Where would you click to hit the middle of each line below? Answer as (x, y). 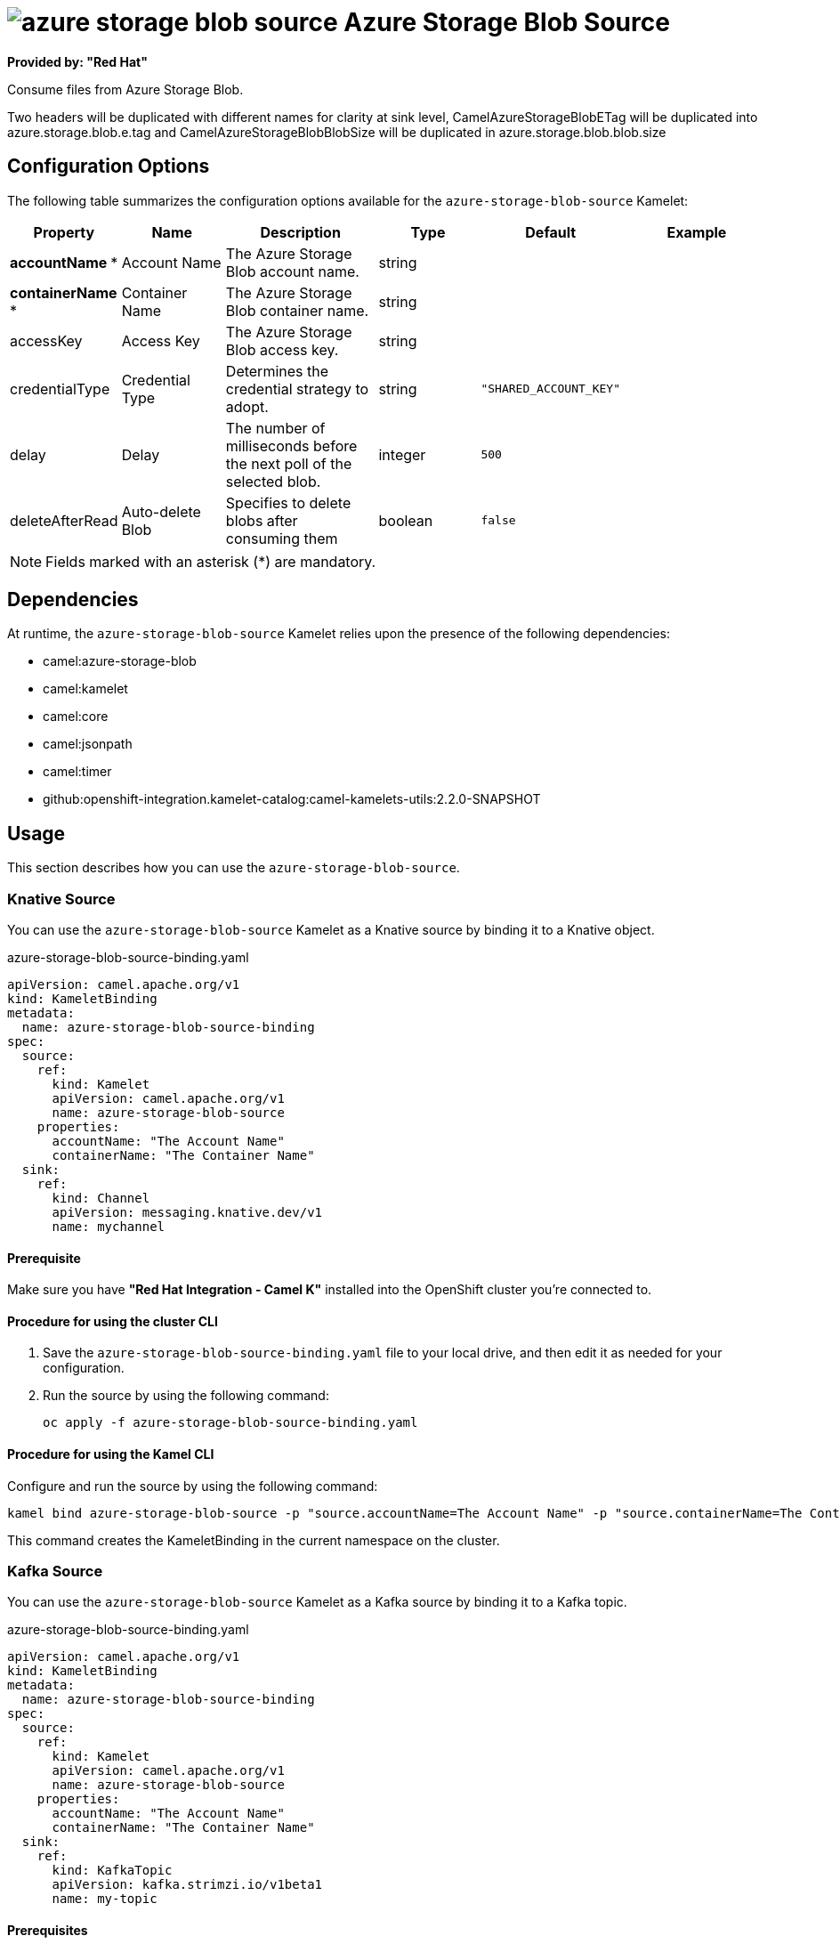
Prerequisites (48, 1931)
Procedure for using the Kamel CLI (111, 1454)
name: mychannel (109, 1227)
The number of (275, 428)
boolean (406, 520)
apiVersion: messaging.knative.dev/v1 (187, 1213)
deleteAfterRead (64, 520)
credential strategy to (297, 389)
